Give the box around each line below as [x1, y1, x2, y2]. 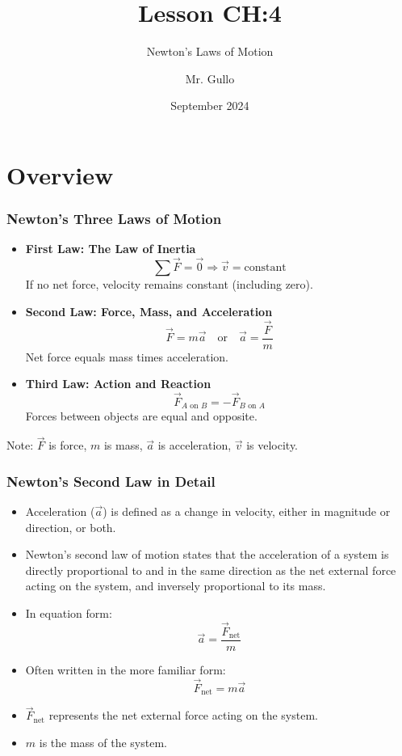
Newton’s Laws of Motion [146, 43, 274, 60]
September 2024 [170, 97, 249, 114]
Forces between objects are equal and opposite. [25, 408, 258, 424]
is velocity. [246, 437, 299, 454]
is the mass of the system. [39, 734, 167, 750]
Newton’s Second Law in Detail [6, 471, 216, 491]
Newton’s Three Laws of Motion [6, 209, 222, 229]
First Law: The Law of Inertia [25, 240, 196, 257]
